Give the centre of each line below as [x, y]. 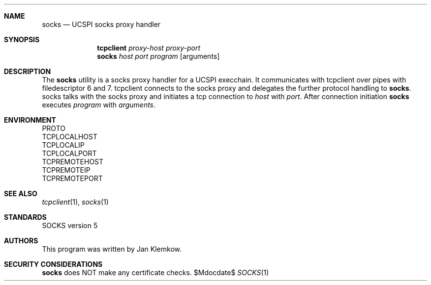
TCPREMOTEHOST [73, 162]
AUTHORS [21, 241]
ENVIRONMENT [30, 120]
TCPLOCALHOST [70, 137]
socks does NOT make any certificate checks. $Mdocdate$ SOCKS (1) [155, 272]
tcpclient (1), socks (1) [75, 202]
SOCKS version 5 [70, 225]
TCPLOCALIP [63, 145]
